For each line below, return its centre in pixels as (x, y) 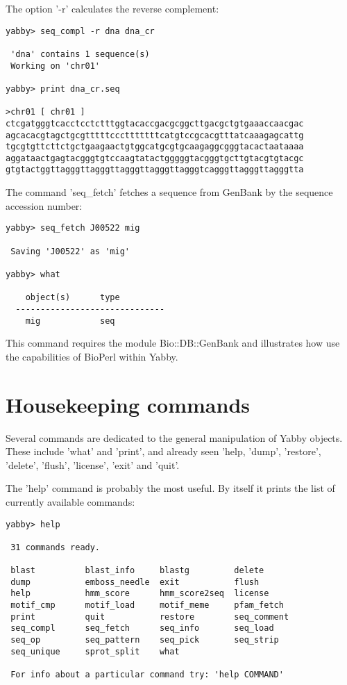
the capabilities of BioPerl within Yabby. (92, 356)
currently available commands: (70, 501)
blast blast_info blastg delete (137, 571)
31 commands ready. (56, 547)
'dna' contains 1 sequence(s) (80, 54)
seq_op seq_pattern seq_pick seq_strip (145, 640)
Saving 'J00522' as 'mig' (70, 251)
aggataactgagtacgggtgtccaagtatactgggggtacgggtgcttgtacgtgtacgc (155, 158)
